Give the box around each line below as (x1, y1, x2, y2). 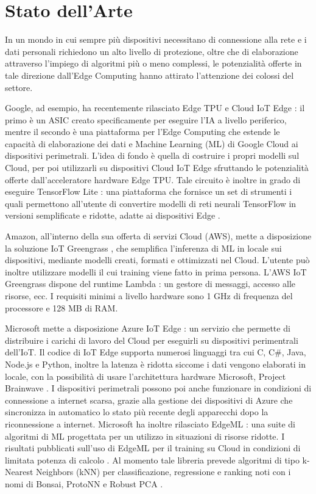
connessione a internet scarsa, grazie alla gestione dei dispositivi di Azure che (5, 393, 293, 406)
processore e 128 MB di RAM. (5, 301, 118, 314)
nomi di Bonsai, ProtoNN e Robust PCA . (5, 477, 163, 490)
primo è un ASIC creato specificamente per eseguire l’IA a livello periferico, (5, 113, 287, 126)
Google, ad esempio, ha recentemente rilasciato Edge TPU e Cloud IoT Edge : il (5, 101, 305, 114)
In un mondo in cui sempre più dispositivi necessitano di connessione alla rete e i (5, 33, 307, 46)
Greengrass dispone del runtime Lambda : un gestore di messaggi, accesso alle (5, 277, 296, 290)
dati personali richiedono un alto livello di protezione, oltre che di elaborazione (5, 45, 298, 57)
